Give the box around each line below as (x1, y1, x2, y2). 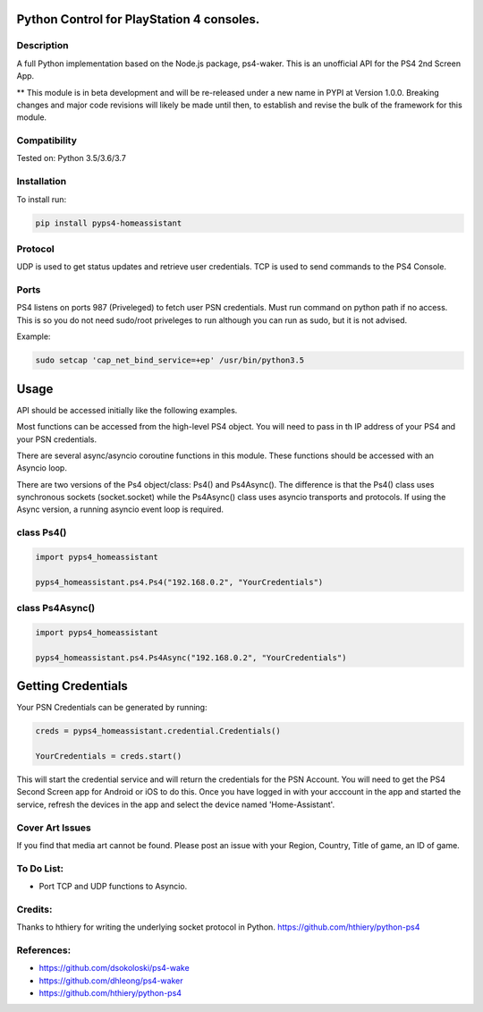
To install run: (16, 193, 67, 205)
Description (16, 39, 69, 52)
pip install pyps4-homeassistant (35, 217, 182, 228)
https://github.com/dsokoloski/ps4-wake (38, 963, 190, 974)
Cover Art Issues (16, 821, 91, 834)
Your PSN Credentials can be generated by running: (16, 702, 208, 713)
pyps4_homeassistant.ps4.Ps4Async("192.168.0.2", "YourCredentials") (35, 652, 347, 662)
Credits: (16, 903, 53, 915)
